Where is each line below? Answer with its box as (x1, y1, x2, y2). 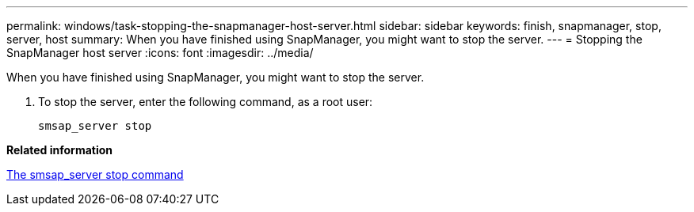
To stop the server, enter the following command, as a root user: (38, 95, 373, 108)
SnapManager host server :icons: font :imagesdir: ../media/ (6, 46, 314, 59)
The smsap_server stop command (6, 168, 184, 181)
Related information (6, 143, 113, 157)
